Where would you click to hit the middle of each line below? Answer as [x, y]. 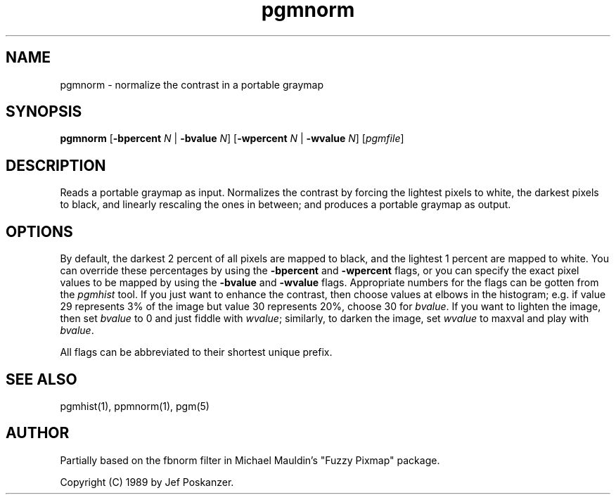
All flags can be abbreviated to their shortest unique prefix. [196, 352]
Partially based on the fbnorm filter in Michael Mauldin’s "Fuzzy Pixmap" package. [250, 460]
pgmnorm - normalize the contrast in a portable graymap [192, 84]
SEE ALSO [41, 379]
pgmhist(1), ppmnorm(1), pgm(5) [135, 406]
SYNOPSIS [44, 112]
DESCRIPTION [56, 165]
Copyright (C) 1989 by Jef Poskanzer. [147, 482]
